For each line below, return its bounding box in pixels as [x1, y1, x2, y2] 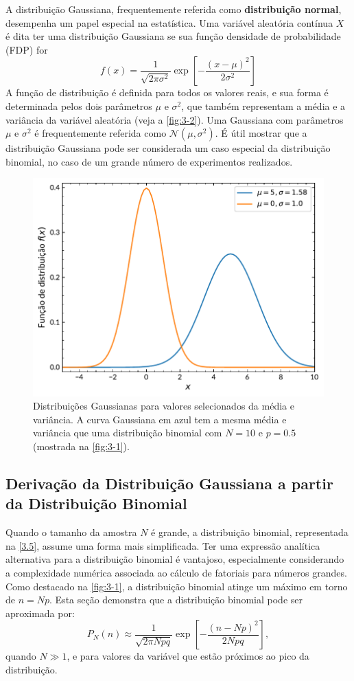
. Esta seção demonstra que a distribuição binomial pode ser [49, 592, 303, 607]
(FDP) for [5, 42, 48, 56]
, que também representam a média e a [181, 98, 346, 113]
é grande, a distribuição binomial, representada [151, 525, 349, 539]
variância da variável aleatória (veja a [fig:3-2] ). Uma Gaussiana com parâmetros [5, 112, 344, 126]
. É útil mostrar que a [215, 126, 307, 140]
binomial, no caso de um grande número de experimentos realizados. [5, 154, 293, 168]
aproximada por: [5, 605, 75, 620]
